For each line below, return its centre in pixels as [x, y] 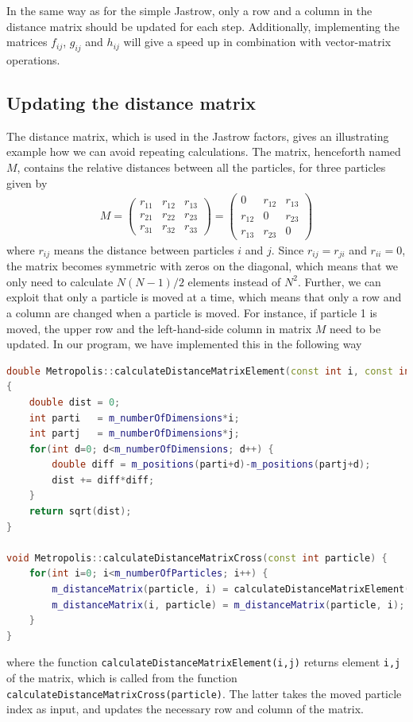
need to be [355, 328]
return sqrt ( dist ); [80, 512]
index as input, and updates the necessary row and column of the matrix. [185, 709]
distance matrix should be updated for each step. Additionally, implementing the [203, 26]
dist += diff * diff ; [103, 480]
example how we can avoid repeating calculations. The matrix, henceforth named [204, 151]
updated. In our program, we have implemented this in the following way [184, 344]
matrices [27, 42]
